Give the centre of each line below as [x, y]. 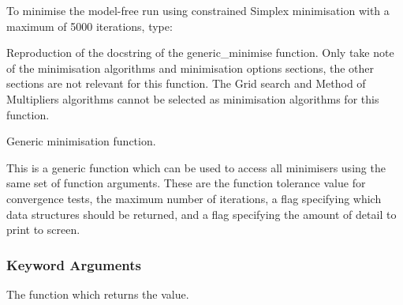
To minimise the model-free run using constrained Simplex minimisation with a [198, 10]
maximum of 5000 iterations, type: [90, 26]
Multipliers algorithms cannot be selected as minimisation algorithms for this [193, 98]
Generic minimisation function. [81, 141]
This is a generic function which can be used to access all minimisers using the [196, 167]
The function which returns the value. [98, 294]
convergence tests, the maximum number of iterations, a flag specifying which [194, 198]
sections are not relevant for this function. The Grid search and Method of [186, 83]
